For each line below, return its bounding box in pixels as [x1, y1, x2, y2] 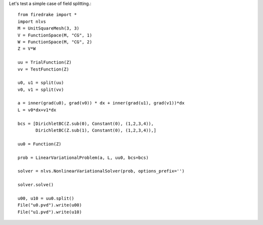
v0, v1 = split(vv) [18, 87, 64, 92]
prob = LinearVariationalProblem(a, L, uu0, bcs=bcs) [18, 155, 149, 160]
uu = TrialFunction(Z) [18, 60, 72, 65]
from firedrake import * [18, 12, 77, 17]
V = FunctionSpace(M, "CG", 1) [18, 32, 93, 38]
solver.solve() [18, 182, 54, 188]
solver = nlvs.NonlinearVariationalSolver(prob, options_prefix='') [18, 168, 185, 174]
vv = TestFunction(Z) [18, 66, 69, 72]
